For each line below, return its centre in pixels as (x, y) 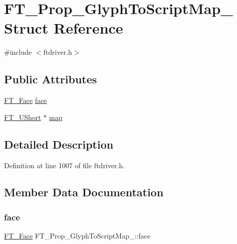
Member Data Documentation (84, 192)
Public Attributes (51, 79)
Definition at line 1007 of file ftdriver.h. (65, 165)
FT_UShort (23, 117)
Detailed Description (59, 144)
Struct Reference (64, 28)
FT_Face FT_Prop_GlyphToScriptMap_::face (77, 236)
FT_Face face (26, 100)
